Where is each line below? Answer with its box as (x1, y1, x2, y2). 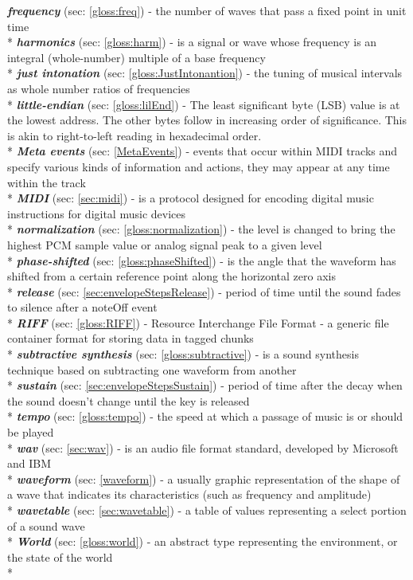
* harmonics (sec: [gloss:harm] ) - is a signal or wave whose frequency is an (7, 33, 377, 50)
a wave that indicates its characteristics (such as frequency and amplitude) (7, 486, 372, 503)
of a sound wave (7, 517, 85, 534)
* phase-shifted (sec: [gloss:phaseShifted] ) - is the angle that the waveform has (7, 252, 396, 268)
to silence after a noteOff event (7, 299, 158, 315)
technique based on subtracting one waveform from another (7, 361, 297, 378)
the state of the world (7, 548, 113, 565)
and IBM (7, 455, 52, 472)
